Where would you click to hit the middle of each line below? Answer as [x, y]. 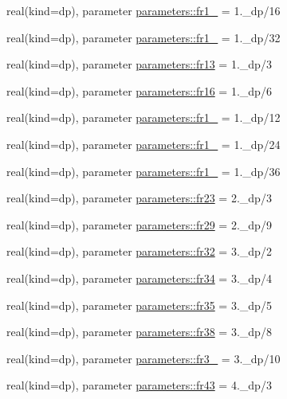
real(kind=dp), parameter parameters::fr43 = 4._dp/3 [139, 385]
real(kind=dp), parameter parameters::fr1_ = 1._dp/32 [143, 37]
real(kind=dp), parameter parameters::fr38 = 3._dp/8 [139, 332]
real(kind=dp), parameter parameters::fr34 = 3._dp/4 [139, 278]
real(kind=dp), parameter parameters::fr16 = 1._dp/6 [139, 90]
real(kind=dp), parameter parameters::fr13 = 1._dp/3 [139, 64]
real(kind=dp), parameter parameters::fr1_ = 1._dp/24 [143, 144]
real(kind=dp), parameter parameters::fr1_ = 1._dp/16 [143, 10]
